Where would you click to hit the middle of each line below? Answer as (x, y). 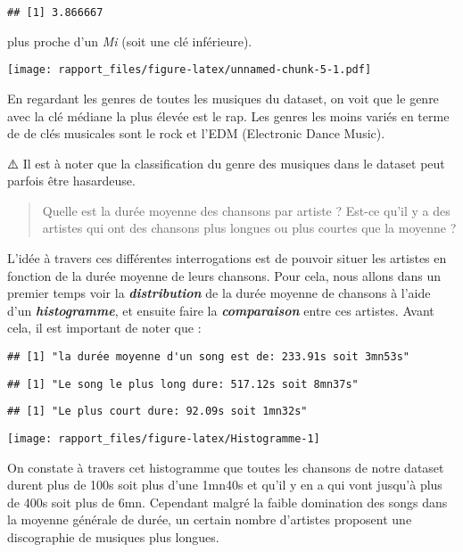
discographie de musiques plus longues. (113, 537)
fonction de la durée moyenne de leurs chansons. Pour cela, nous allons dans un (224, 275)
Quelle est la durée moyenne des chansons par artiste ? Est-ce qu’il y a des (246, 210)
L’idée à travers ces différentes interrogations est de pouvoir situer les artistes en (227, 258)
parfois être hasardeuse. (71, 181)
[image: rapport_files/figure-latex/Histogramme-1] (164, 439)
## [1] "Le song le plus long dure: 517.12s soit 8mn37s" (183, 384)
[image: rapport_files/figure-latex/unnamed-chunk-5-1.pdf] (190, 70)
